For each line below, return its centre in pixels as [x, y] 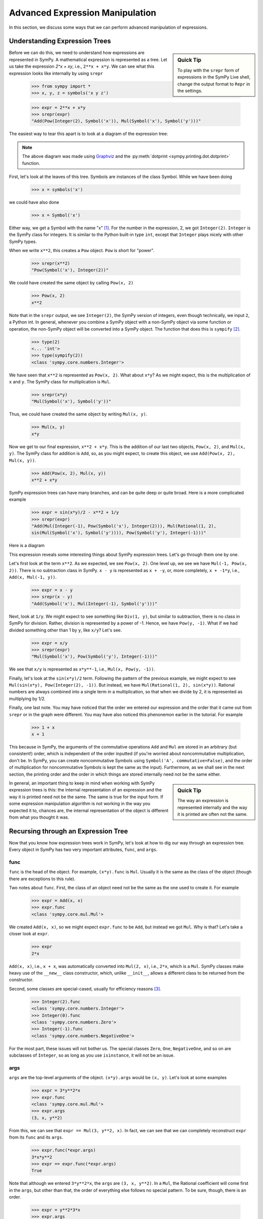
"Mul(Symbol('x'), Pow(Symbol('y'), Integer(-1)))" [94, 657]
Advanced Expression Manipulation [83, 13]
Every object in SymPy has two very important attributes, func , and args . [83, 850]
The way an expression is [203, 801]
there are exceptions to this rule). [42, 879]
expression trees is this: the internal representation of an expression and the [85, 790]
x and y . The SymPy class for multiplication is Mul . [60, 382]
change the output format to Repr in [214, 84]
